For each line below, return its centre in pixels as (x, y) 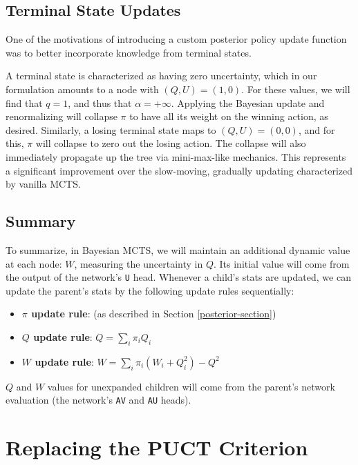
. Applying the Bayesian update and (248, 102)
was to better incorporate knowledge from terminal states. (129, 52)
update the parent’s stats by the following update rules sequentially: (150, 290)
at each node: (34, 263)
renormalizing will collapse (62, 116)
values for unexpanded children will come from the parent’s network (191, 386)
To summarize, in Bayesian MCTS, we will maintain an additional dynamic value (178, 249)
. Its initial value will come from (281, 263)
